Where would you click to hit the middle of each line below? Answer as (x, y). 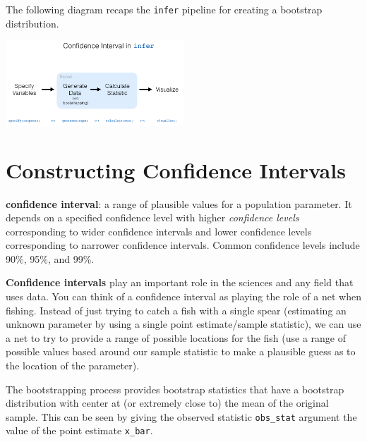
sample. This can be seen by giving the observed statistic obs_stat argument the (181, 416)
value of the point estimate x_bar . (79, 430)
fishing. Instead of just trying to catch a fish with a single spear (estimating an (176, 310)
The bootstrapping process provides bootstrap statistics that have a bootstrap (175, 389)
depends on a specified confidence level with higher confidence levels (152, 217)
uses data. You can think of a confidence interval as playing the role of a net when (183, 296)
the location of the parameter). (73, 366)
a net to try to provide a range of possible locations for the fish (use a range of (176, 337)
